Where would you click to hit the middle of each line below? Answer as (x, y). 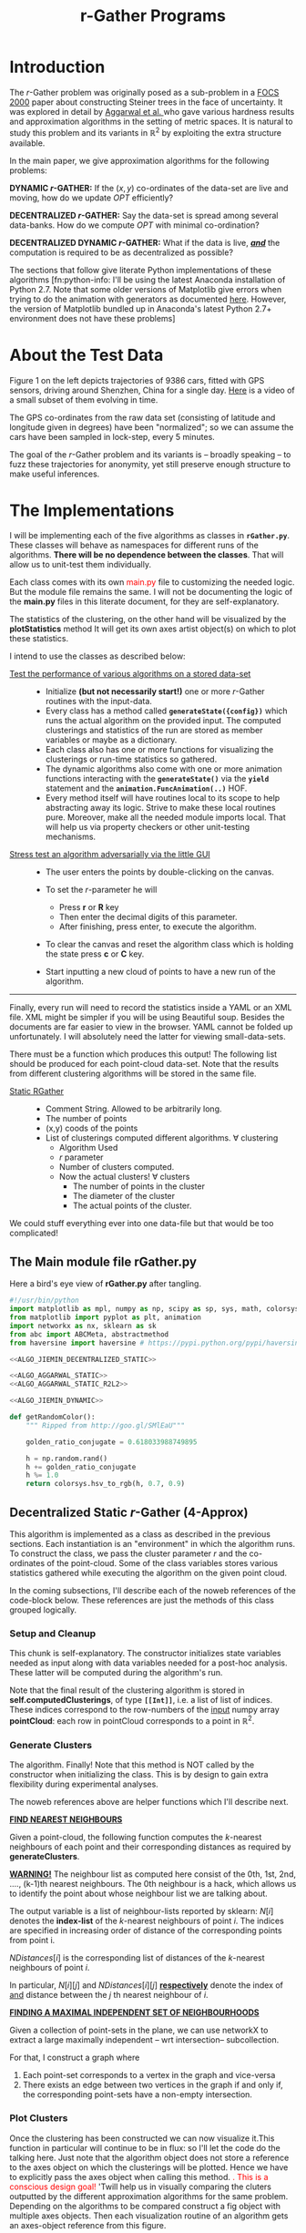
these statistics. (39, 639)
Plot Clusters (39, 2118)
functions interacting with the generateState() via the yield (157, 779)
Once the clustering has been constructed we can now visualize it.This (142, 2138)
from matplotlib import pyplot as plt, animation (106, 1317)
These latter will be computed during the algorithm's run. (116, 1673)
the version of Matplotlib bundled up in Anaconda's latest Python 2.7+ (141, 308)
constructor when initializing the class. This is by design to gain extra (139, 1775)
